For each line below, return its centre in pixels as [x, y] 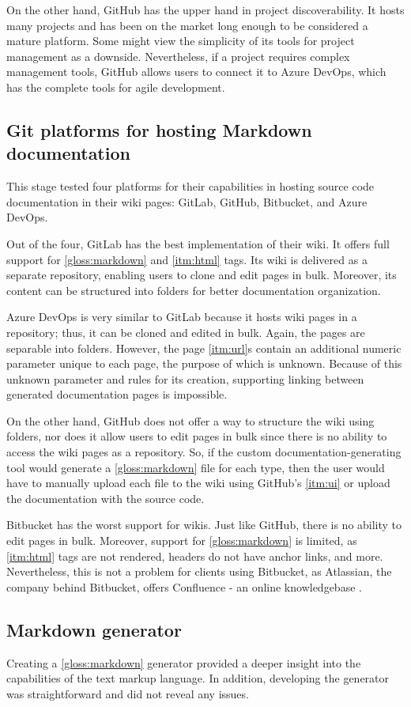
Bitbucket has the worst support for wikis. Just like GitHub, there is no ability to [204, 525]
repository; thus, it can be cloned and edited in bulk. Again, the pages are [186, 332]
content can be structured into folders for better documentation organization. [194, 290]
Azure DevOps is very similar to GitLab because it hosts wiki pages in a [182, 317]
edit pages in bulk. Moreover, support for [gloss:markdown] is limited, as [182, 541]
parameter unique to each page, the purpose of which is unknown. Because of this [204, 363]
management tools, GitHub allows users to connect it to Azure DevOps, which [196, 72]
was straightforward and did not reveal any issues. [128, 693]
